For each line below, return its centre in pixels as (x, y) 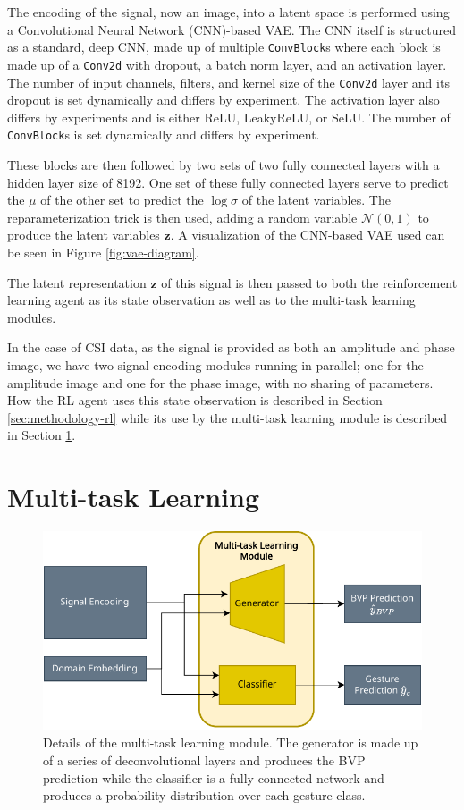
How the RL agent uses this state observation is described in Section (195, 400)
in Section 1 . (42, 435)
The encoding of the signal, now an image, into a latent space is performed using (228, 12)
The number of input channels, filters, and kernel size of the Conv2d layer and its (228, 82)
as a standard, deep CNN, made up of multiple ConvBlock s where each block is (224, 47)
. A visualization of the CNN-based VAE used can (308, 235)
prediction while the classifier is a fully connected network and (214, 777)
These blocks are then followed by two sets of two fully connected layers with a (224, 165)
